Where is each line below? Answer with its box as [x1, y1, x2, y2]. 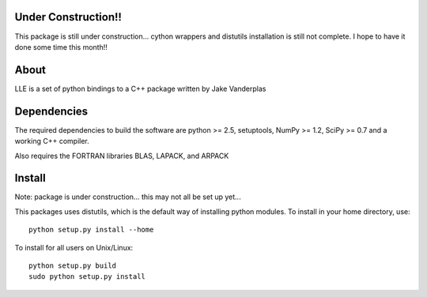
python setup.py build [28, 261, 117, 270]
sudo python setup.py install [28, 273, 146, 281]
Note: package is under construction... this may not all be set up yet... [14, 192, 241, 201]
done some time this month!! [14, 42, 108, 51]
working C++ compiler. [14, 137, 90, 146]
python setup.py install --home [28, 225, 154, 235]
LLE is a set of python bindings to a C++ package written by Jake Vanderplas [14, 84, 266, 93]
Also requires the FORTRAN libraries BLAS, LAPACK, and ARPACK [14, 151, 229, 160]
